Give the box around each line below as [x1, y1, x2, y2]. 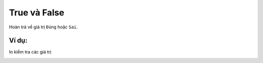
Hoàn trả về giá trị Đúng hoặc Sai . [9, 24, 78, 30]
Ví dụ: [9, 37, 28, 45]
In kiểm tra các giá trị [9, 49, 52, 55]
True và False [9, 7, 64, 18]
